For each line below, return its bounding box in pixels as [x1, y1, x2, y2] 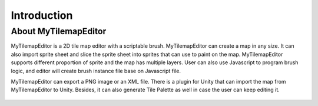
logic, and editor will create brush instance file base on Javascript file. [11, 67, 181, 74]
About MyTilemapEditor [11, 26, 107, 37]
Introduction [11, 9, 73, 22]
